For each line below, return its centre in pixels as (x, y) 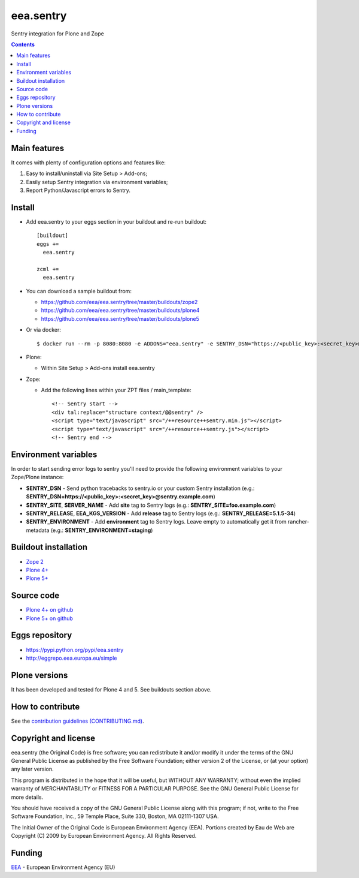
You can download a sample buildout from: (79, 291)
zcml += (48, 269)
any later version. (32, 769)
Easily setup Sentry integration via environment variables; (97, 182)
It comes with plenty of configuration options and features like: (88, 163)
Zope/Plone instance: (37, 477)
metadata (38, 530)
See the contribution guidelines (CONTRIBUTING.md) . (77, 721)
